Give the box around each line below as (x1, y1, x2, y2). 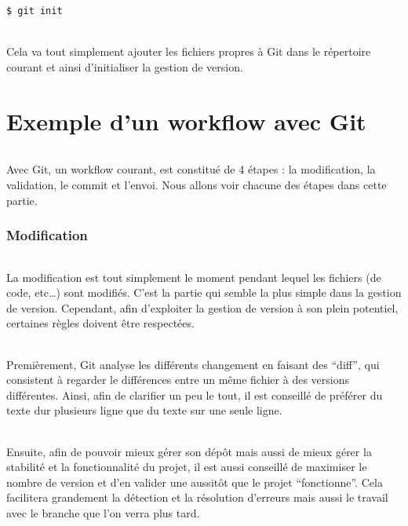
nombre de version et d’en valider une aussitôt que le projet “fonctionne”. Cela (6, 473, 383, 490)
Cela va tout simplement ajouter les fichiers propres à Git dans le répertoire (6, 43, 371, 60)
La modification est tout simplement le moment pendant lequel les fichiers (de (6, 268, 381, 285)
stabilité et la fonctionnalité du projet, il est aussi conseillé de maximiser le (6, 458, 367, 475)
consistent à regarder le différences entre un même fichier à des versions (6, 371, 349, 388)
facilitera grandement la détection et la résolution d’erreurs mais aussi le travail (6, 489, 388, 506)
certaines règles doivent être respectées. (6, 315, 195, 331)
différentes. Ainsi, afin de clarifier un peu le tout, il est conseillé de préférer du (6, 386, 383, 403)
